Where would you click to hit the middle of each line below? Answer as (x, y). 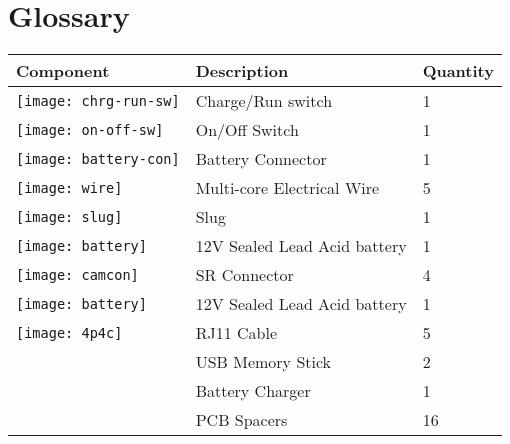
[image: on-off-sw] (90, 129)
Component (63, 71)
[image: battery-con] (98, 158)
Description (242, 71)
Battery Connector (261, 159)
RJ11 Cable (236, 333)
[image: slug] (69, 216)
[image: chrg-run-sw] (98, 100)
